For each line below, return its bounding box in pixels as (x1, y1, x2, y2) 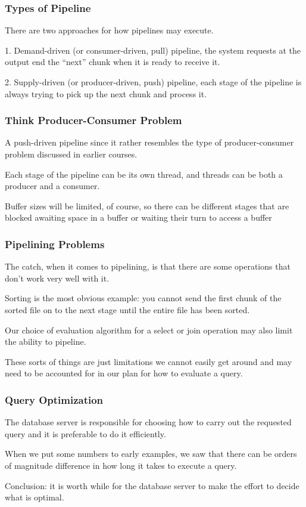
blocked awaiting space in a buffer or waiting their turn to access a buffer (5, 211, 272, 224)
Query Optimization (5, 392, 104, 407)
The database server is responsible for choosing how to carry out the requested (5, 416, 292, 428)
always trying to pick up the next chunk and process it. (5, 87, 207, 100)
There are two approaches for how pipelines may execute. (5, 24, 214, 36)
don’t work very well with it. (5, 271, 110, 284)
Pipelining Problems (5, 236, 105, 251)
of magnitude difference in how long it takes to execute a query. (5, 459, 237, 471)
